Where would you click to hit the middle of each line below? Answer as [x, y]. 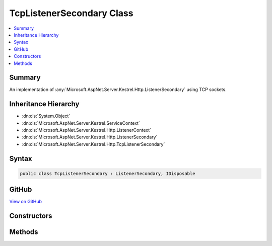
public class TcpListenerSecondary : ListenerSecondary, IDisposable [108, 173]
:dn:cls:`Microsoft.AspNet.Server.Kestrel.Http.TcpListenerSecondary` [93, 144]
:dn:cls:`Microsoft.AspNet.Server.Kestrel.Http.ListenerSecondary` [90, 137]
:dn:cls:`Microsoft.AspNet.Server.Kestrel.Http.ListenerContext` [86, 130]
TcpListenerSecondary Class [71, 13]
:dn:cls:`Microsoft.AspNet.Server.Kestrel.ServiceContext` [81, 123]
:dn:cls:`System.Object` [46, 116]
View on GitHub [26, 202]
